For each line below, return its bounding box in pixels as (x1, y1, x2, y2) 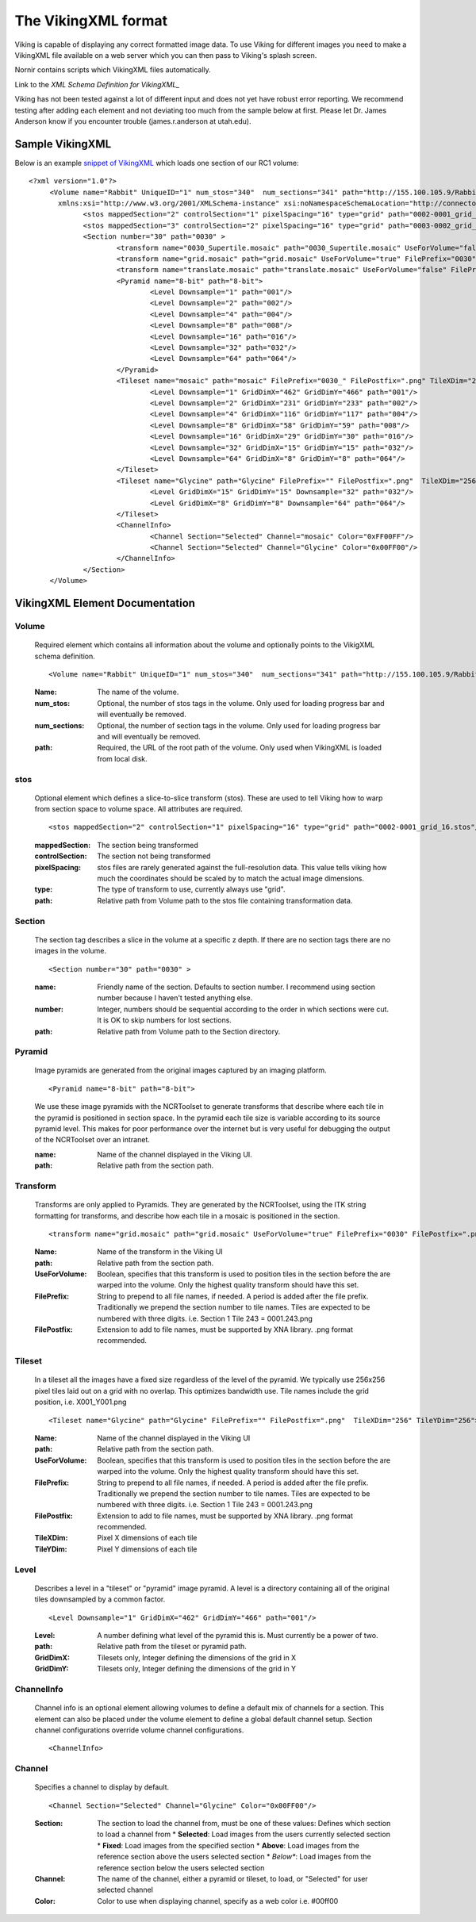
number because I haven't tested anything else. (97, 993, 253, 1003)
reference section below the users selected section (97, 1863, 265, 1872)
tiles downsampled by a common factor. (34, 1594, 166, 1604)
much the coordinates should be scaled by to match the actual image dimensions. (97, 873, 365, 884)
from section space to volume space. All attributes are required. (34, 804, 244, 814)
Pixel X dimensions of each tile (97, 1533, 198, 1543)
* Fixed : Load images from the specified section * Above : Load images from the (97, 1840, 360, 1850)
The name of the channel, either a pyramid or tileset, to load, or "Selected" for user (97, 1874, 368, 1883)
